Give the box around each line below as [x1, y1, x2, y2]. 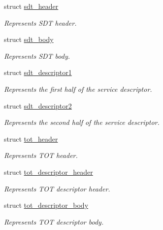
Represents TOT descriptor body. [4, 216, 104, 227]
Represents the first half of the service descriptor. [4, 83, 152, 94]
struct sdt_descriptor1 [4, 67, 72, 77]
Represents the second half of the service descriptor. [4, 117, 160, 127]
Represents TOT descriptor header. [4, 183, 110, 193]
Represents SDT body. [4, 50, 70, 61]
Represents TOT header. [4, 150, 78, 160]
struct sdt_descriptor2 [4, 100, 72, 111]
